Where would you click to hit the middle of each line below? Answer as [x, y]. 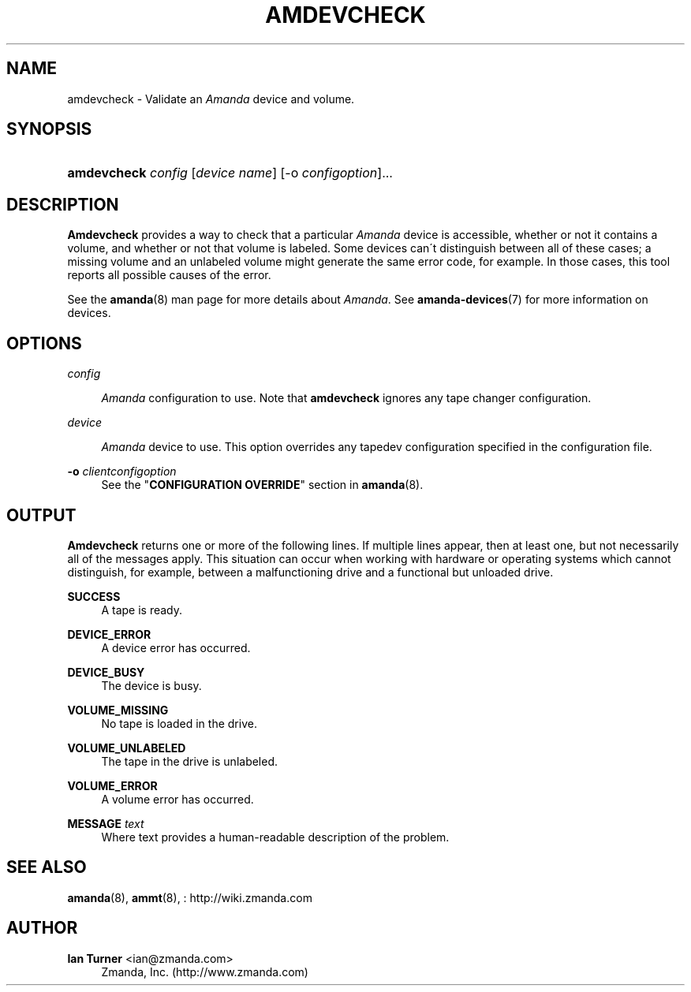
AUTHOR [42, 928]
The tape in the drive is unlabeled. [190, 761]
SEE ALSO [47, 867]
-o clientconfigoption [122, 472]
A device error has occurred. [176, 647]
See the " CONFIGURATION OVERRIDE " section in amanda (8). [262, 485]
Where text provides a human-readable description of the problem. [275, 837]
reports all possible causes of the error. [169, 275]
